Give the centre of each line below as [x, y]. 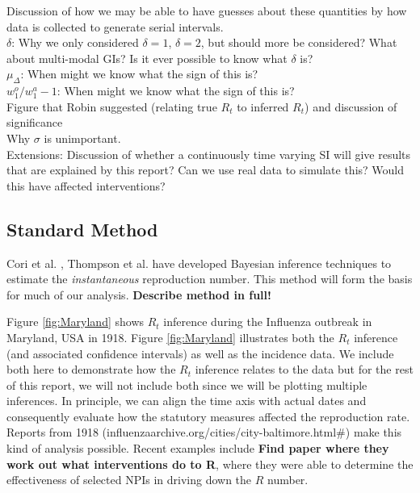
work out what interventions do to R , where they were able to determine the [210, 464]
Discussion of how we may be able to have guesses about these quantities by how [207, 10]
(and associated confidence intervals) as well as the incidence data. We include [200, 353]
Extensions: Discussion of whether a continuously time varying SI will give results [209, 154]
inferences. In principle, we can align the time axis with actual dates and [187, 401]
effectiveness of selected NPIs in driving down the [129, 480]
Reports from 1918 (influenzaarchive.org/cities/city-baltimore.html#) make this [204, 432]
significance [35, 122]
